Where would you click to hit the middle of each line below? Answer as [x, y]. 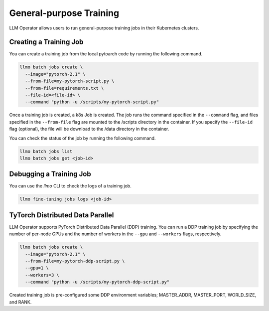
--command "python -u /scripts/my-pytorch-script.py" [92, 102]
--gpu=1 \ [37, 268]
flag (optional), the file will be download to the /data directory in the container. [89, 129]
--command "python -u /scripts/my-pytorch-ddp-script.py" [97, 282]
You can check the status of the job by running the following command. [82, 138]
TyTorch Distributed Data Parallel [62, 215]
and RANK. [20, 302]
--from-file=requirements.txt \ [65, 88]
